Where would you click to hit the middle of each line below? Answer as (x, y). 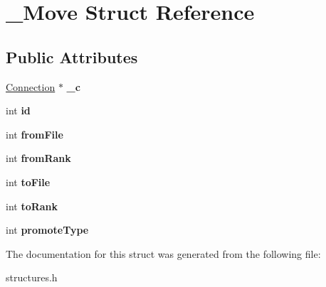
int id (18, 110)
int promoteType (47, 230)
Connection (31, 86)
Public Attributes (72, 56)
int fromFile (35, 134)
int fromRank (38, 158)
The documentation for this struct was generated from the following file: (163, 253)
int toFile (28, 182)
